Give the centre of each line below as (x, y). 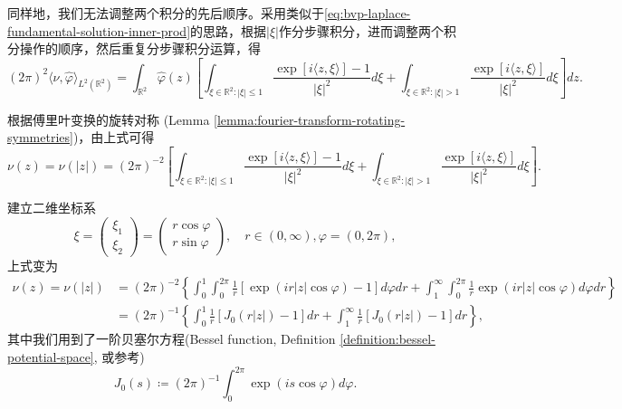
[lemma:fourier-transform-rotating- (310, 119)
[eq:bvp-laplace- (368, 13)
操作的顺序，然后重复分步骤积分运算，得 (140, 48)
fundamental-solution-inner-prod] (99, 30)
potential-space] (51, 356)
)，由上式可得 (114, 137)
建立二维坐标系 (52, 208)
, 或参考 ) (119, 356)
